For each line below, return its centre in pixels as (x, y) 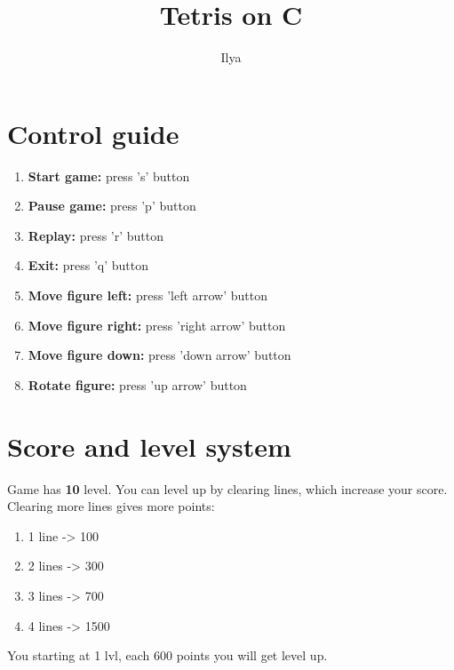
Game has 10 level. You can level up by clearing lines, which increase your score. (227, 488)
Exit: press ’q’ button (88, 265)
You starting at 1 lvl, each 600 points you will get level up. (167, 655)
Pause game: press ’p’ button (112, 206)
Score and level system (149, 446)
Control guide (93, 133)
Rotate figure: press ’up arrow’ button (137, 384)
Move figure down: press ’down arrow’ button (159, 355)
